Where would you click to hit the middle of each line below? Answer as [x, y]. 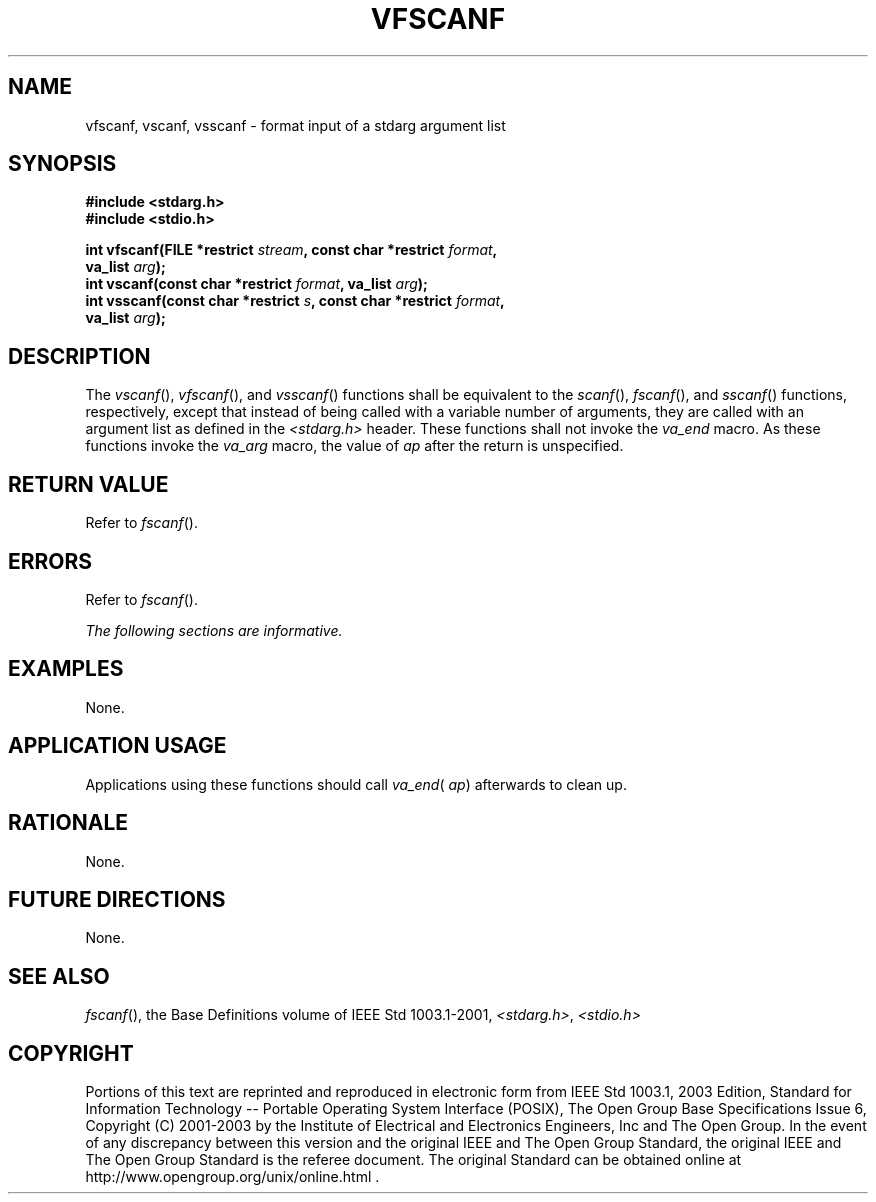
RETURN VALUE [88, 484]
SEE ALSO [59, 976]
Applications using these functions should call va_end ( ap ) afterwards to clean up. [356, 784]
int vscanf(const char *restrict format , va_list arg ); [256, 284]
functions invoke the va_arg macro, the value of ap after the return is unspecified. [354, 446]
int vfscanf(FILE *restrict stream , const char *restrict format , [291, 250]
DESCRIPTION [79, 356]
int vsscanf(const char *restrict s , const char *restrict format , [295, 301]
